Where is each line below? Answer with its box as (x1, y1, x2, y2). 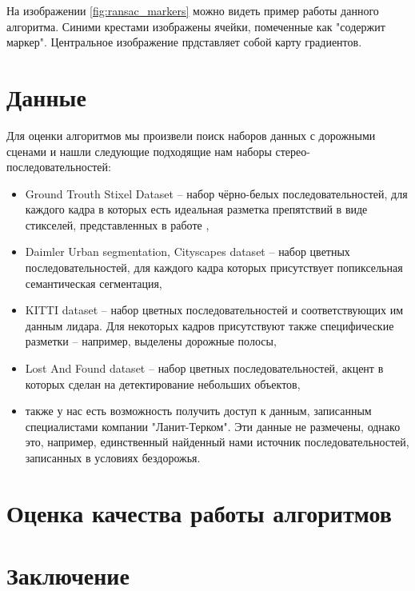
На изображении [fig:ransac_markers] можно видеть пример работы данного (6, 2, 379, 18)
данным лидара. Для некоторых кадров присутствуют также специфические (25, 317, 394, 333)
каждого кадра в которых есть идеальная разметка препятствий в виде (25, 201, 368, 218)
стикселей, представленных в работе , (25, 216, 209, 233)
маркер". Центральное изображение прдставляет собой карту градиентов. (6, 34, 362, 50)
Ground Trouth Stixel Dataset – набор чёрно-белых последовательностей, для (25, 185, 408, 202)
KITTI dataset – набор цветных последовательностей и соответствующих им (25, 301, 404, 318)
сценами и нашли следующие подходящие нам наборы (6, 142, 272, 159)
